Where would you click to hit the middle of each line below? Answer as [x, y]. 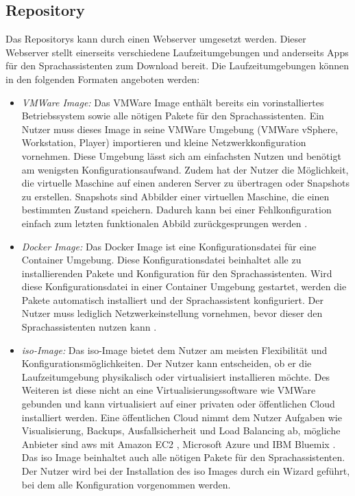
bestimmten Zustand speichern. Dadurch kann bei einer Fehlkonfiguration [176, 210]
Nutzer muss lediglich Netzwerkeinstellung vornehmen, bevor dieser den [172, 313]
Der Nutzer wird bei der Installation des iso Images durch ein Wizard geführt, [186, 471]
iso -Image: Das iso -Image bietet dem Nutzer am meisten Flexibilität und [174, 350]
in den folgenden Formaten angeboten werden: [103, 79]
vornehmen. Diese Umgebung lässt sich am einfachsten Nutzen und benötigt [181, 155]
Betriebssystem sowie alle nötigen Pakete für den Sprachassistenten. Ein [173, 116]
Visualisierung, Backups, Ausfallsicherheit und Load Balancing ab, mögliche [181, 430]
